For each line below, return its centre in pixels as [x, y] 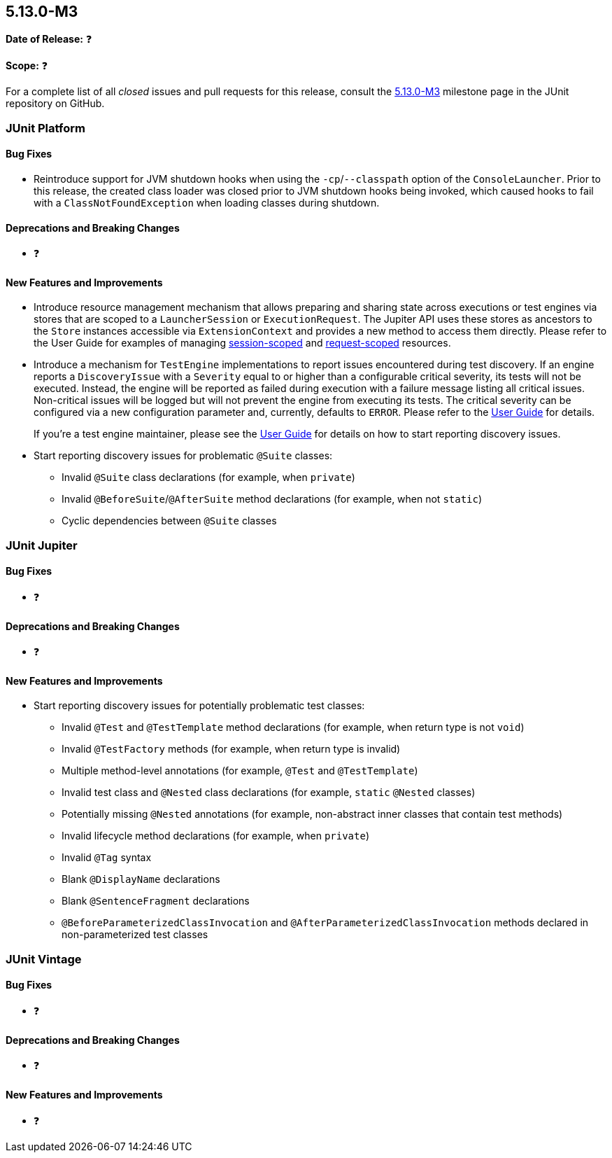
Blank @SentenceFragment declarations [156, 901]
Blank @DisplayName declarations [141, 879]
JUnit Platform [45, 128]
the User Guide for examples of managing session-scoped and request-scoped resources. [242, 343]
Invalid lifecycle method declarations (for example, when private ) [215, 836]
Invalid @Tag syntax [107, 858]
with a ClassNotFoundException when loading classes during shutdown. [207, 203]
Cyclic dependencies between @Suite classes [169, 521]
